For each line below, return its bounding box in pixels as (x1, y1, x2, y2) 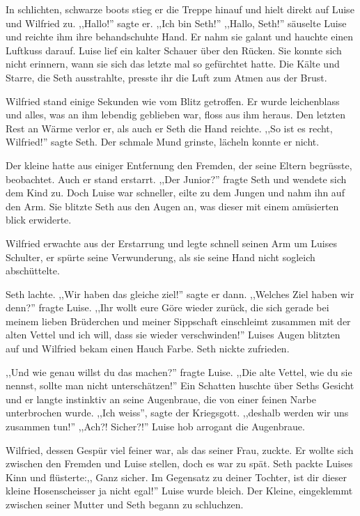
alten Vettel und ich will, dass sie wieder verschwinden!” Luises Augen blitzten (6, 327, 341, 342)
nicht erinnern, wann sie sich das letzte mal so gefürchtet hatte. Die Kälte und (6, 56, 340, 71)
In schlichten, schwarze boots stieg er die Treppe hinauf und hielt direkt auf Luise (6, 2, 354, 16)
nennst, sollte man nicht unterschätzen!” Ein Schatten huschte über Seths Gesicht (6, 378, 354, 393)
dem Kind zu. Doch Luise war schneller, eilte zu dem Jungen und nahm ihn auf (6, 185, 345, 200)
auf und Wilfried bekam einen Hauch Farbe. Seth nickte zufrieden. (6, 341, 290, 356)
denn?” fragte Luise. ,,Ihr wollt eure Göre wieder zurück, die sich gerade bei (6, 300, 329, 315)
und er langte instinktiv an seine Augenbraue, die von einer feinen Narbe (6, 391, 317, 406)
